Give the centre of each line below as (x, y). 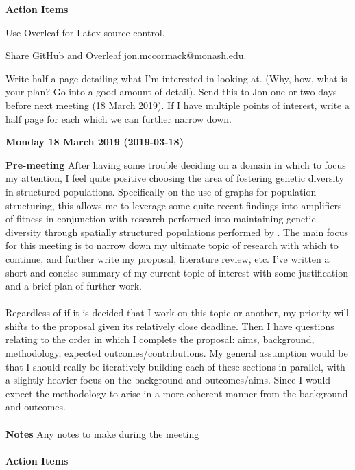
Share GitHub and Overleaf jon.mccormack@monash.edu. (126, 55)
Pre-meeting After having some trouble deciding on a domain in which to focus (176, 164)
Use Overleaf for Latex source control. (85, 32)
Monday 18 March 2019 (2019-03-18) (95, 142)
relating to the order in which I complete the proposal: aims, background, (160, 339)
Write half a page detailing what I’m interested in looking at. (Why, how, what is (176, 78)
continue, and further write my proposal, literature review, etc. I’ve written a (168, 258)
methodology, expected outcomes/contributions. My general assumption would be (177, 353)
